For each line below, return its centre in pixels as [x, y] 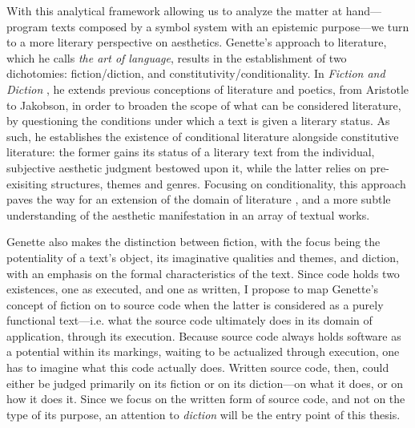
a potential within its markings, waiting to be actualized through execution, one [203, 351]
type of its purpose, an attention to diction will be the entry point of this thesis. [203, 414]
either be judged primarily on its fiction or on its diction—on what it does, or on [205, 383]
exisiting [27, 183]
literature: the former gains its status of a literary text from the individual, [191, 152]
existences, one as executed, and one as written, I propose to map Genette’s [193, 289]
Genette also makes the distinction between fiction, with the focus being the [193, 242]
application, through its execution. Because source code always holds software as [204, 335]
